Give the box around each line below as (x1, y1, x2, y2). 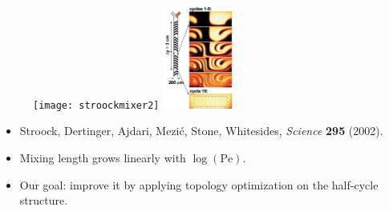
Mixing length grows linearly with (19, 149, 186, 165)
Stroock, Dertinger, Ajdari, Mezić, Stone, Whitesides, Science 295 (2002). (19, 122, 383, 139)
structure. (19, 192, 68, 209)
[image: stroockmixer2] (33, 99, 160, 111)
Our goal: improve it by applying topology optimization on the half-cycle (19, 176, 379, 193)
